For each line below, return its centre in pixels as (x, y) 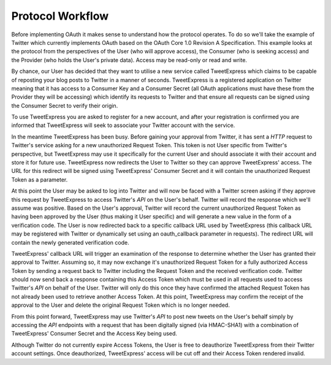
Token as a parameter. (40, 179)
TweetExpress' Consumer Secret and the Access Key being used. (94, 334)
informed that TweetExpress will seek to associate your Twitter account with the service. (123, 125)
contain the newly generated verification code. (70, 242)
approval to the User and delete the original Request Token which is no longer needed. (120, 305)
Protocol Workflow (60, 16)
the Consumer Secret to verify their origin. (65, 106)
